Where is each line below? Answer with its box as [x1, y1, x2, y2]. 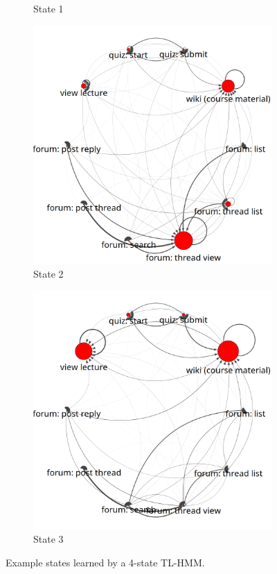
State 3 [33, 532, 64, 546]
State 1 [33, 1, 64, 15]
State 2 [33, 267, 64, 281]
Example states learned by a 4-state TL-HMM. [6, 555, 205, 569]
